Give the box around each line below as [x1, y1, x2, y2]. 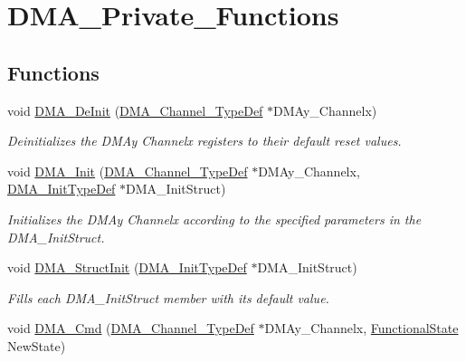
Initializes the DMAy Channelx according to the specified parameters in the [7, 209, 422, 228]
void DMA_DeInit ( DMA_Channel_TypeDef [7, 100, 263, 119]
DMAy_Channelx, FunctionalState [264, 319, 459, 338]
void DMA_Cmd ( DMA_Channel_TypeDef [7, 319, 254, 338]
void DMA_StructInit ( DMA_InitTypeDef [7, 258, 247, 277]
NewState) [7, 336, 66, 355]
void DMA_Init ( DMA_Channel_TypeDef [7, 161, 248, 180]
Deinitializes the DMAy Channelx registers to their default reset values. [7, 131, 402, 150]
